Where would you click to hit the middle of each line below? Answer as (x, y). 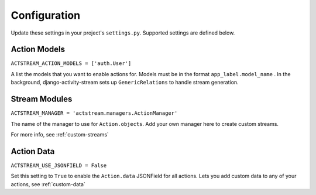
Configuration (46, 15)
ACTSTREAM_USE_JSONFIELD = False (59, 165)
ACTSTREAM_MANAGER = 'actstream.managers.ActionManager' (94, 113)
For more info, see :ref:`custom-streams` (60, 134)
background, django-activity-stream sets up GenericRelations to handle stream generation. (125, 83)
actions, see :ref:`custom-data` (48, 184)
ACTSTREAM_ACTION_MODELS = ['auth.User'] (71, 64)
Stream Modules (42, 99)
